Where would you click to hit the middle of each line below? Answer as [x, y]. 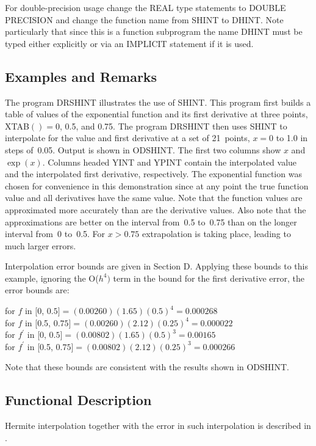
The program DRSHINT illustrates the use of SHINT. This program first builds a [158, 102]
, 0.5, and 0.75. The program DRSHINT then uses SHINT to [173, 126]
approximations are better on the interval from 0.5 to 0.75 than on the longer [151, 221]
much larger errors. [41, 245]
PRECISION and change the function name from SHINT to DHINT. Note [144, 19]
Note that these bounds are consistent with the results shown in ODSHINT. [147, 367]
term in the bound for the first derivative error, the [209, 278]
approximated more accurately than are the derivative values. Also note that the [156, 209]
